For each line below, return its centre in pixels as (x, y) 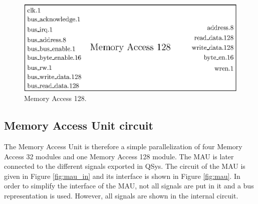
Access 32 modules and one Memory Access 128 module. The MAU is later (119, 156)
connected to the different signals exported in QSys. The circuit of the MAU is (125, 166)
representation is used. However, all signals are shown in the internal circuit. (121, 195)
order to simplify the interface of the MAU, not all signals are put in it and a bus (129, 186)
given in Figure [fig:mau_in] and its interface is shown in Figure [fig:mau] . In (122, 176)
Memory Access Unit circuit (79, 125)
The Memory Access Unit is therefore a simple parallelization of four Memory (123, 146)
